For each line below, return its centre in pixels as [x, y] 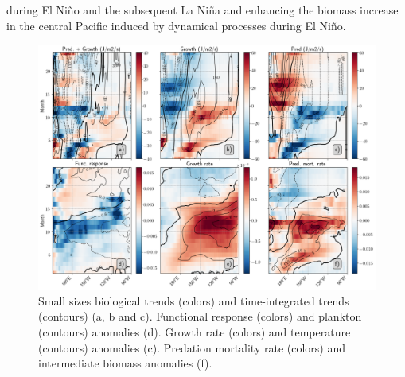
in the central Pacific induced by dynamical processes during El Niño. [176, 25]
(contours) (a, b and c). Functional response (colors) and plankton [200, 316]
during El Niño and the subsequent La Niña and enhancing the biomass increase [202, 10]
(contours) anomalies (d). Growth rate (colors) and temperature [195, 332]
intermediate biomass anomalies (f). [125, 363]
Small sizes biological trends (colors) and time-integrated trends [194, 300]
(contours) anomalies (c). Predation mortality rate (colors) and [192, 347]
